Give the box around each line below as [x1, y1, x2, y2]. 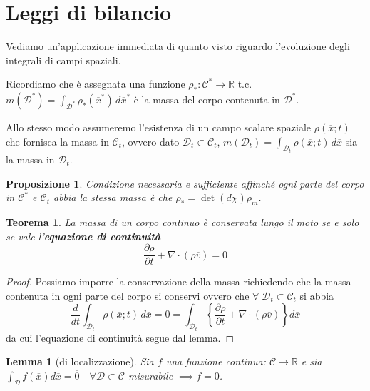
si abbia [299, 288, 334, 303]
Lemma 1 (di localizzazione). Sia [6, 354, 154, 369]
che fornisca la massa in [6, 133, 109, 148]
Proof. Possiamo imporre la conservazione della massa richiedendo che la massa [6, 274, 351, 289]
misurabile [128, 367, 173, 382]
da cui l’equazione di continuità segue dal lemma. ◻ [6, 330, 235, 345]
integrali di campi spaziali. [6, 52, 121, 67]
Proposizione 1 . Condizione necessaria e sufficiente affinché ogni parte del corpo [6, 176, 364, 191]
